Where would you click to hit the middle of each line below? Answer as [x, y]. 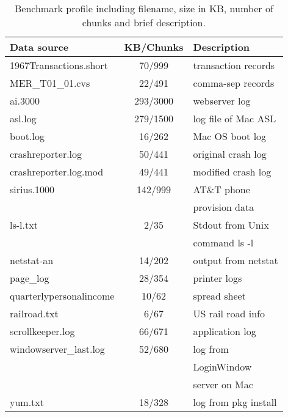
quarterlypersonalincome [62, 296]
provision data [224, 207]
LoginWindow [222, 367]
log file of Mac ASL [235, 118]
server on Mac [223, 384]
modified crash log [232, 172]
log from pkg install [235, 402]
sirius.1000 [32, 189]
